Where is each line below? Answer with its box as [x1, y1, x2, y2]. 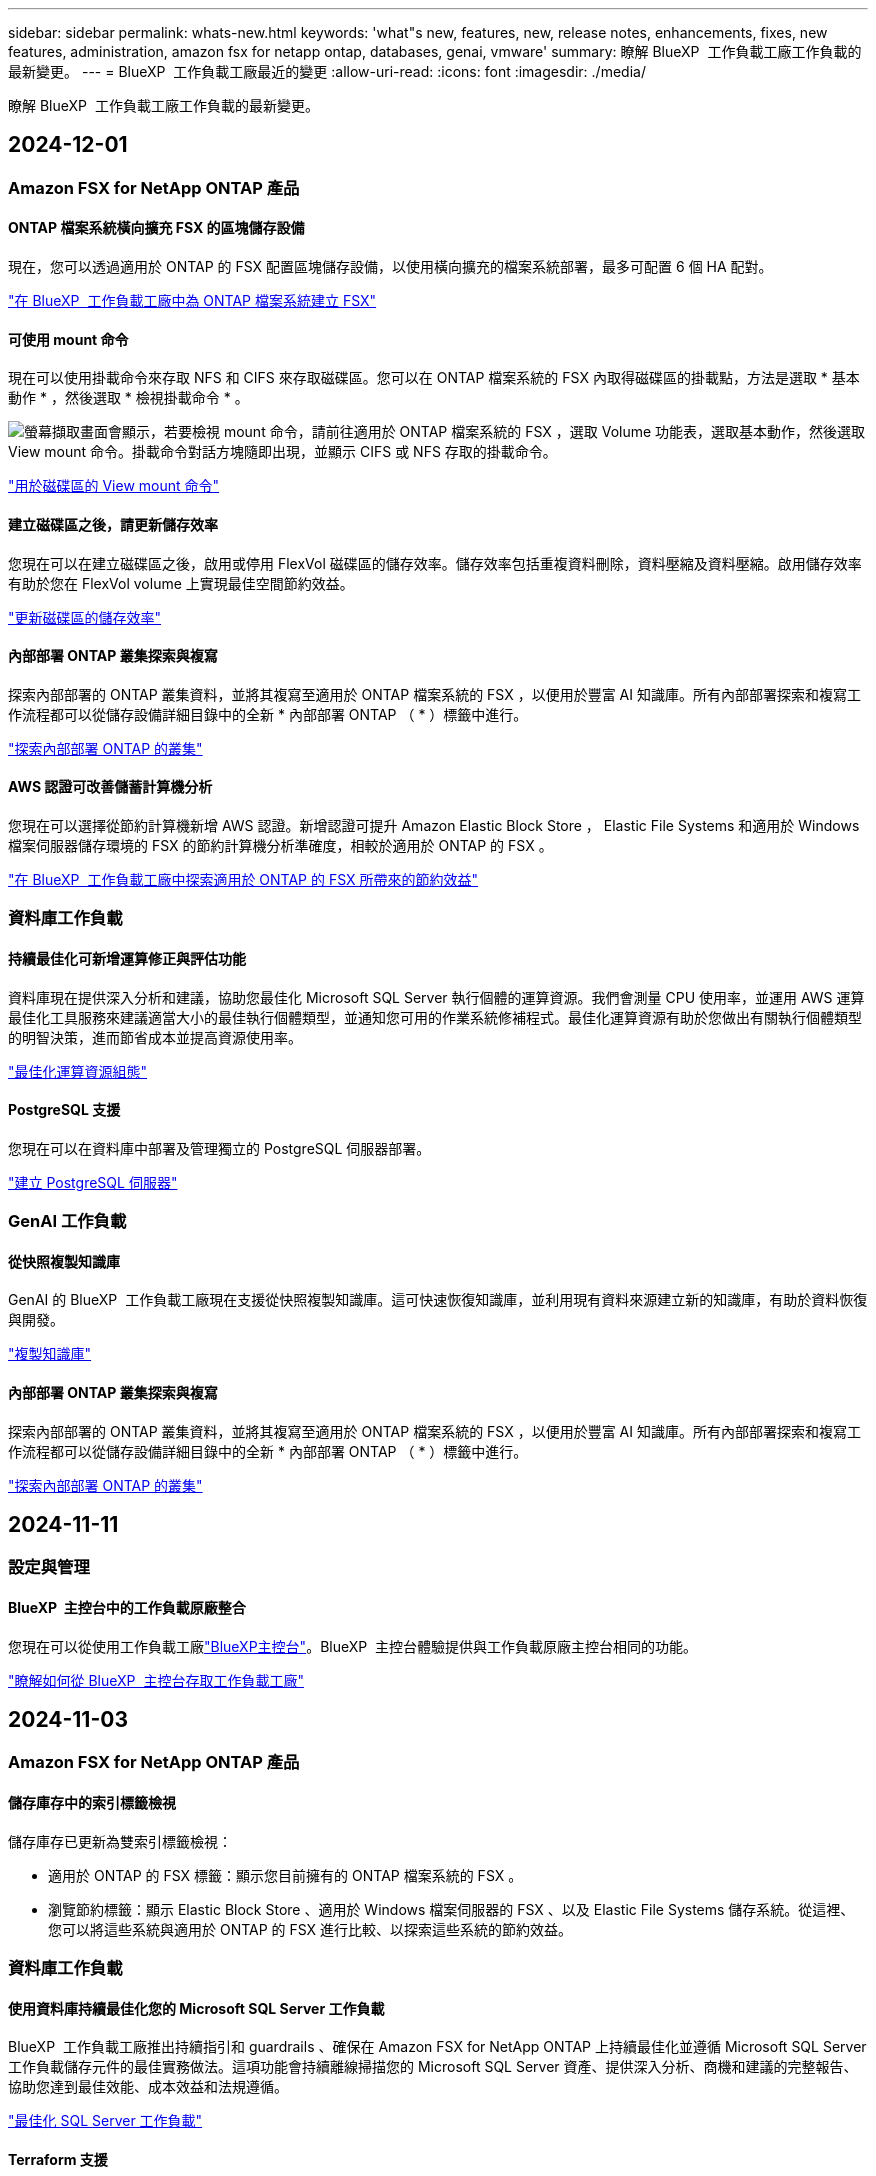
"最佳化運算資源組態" [8, 1062, 148, 1080]
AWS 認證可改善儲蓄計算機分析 [8, 778, 213, 796]
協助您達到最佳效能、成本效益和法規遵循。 [8, 2078, 288, 2096]
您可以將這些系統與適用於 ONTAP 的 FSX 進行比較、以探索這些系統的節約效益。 [48, 1920, 573, 1938]
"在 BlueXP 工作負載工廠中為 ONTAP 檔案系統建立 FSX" [8, 292, 377, 310]
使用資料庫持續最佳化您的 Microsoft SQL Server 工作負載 [8, 1999, 385, 2017]
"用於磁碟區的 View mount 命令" [8, 477, 220, 495]
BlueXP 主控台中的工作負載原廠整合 [8, 1599, 246, 1617]
